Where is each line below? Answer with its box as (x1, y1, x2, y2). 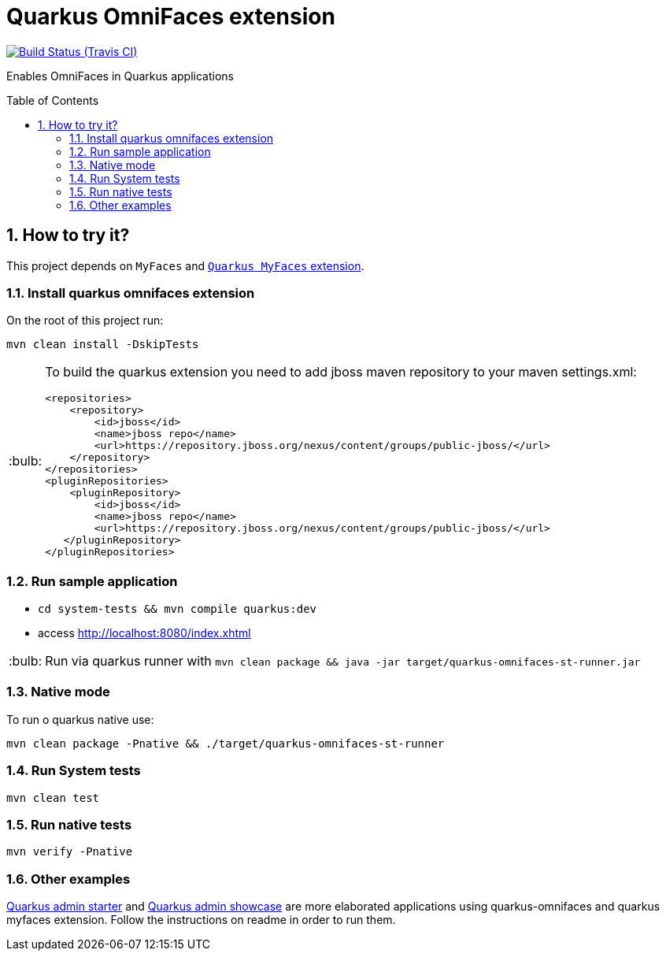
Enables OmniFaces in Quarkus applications (6, 69, 234, 83)
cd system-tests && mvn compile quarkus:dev (38, 603, 317, 616)
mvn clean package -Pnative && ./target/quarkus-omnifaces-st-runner (6, 736, 445, 750)
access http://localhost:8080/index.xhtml (38, 626, 251, 640)
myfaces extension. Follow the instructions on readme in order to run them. (6, 913, 396, 927)
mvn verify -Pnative (6, 845, 133, 859)
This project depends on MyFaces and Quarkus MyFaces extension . (6, 258, 364, 273)
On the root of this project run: (6, 313, 164, 328)
